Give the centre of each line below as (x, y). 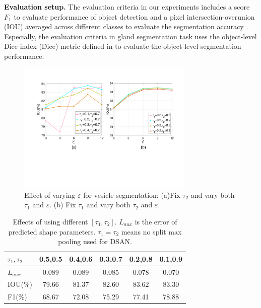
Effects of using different (50, 221)
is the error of (156, 221)
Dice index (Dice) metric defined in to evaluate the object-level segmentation (123, 46)
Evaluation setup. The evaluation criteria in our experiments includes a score (127, 7)
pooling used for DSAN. (95, 241)
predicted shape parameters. (52, 231)
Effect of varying (50, 195)
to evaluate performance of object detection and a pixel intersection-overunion (134, 16)
